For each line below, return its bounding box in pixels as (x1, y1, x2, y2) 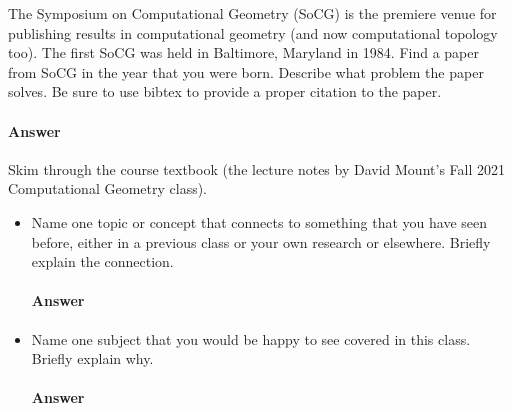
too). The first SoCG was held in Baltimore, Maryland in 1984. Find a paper (8, 42, 480, 63)
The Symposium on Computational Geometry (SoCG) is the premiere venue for (8, 3, 497, 23)
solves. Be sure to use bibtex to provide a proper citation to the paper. (8, 81, 442, 102)
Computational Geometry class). (8, 178, 208, 199)
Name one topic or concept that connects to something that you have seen (31, 211, 488, 232)
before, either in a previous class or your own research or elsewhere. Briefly (31, 231, 491, 252)
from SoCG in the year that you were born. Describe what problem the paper (8, 61, 484, 82)
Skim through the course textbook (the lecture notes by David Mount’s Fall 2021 (8, 158, 505, 179)
